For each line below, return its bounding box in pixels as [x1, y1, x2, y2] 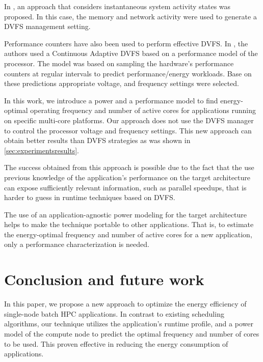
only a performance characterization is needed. [4, 239, 149, 249]
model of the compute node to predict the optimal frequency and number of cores [4, 328, 259, 339]
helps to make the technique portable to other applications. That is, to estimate [4, 219, 254, 230]
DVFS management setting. [4, 21, 91, 32]
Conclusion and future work [4, 269, 204, 290]
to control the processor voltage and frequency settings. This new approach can [4, 125, 252, 135]
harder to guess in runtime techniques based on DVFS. [4, 192, 175, 203]
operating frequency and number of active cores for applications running [30, 105, 256, 116]
